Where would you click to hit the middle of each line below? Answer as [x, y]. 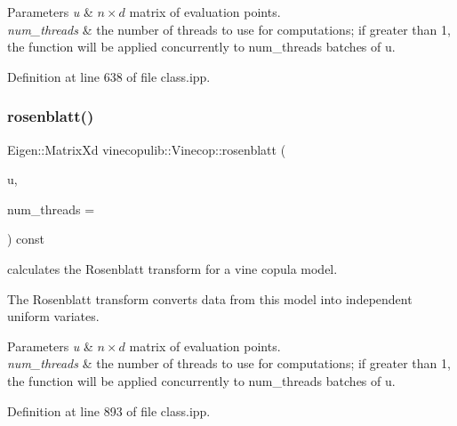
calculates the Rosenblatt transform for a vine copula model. [172, 268]
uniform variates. [53, 316]
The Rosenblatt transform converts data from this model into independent [210, 298]
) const [26, 239]
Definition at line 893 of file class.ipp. [109, 410]
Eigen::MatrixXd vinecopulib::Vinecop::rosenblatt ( [147, 149]
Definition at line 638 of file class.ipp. [109, 76]
